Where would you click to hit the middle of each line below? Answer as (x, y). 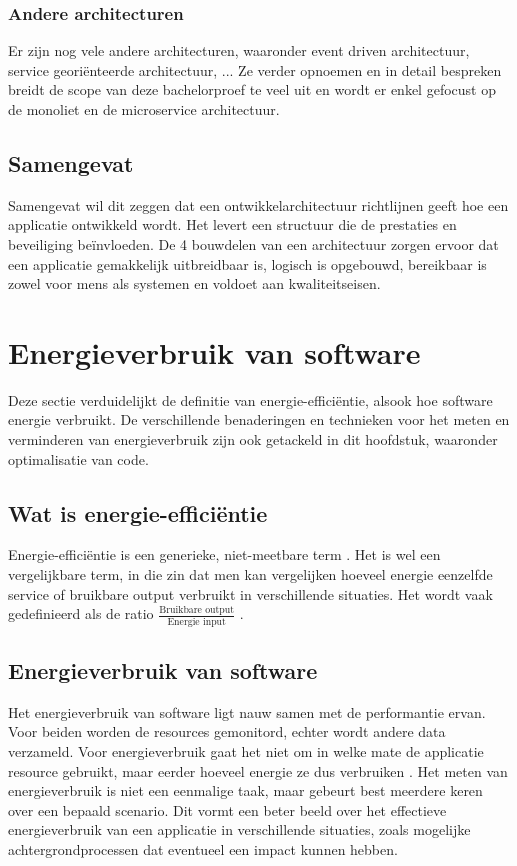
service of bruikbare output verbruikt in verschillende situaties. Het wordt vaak (250, 593)
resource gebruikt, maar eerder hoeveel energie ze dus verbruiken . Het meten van (258, 770)
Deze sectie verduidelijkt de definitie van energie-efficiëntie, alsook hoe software (250, 399)
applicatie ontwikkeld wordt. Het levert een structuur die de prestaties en (232, 224)
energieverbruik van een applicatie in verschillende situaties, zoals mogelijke (239, 829)
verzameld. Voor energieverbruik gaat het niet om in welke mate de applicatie (246, 750)
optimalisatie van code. (78, 458)
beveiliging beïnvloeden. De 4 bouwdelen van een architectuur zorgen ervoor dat (253, 243)
